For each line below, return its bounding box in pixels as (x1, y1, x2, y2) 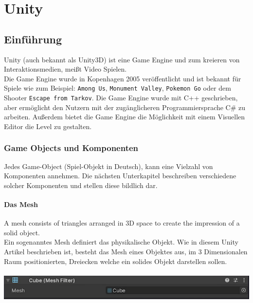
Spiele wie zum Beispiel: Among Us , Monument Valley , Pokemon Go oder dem (4, 83, 231, 93)
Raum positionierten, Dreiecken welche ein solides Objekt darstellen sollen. (4, 256, 227, 266)
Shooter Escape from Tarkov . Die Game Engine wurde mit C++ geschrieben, (4, 93, 238, 103)
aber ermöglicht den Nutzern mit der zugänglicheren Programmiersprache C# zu (4, 102, 246, 112)
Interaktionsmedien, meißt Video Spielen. (4, 64, 127, 74)
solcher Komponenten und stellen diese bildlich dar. (4, 180, 158, 190)
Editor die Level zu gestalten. (4, 121, 92, 131)
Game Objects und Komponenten (4, 142, 139, 154)
